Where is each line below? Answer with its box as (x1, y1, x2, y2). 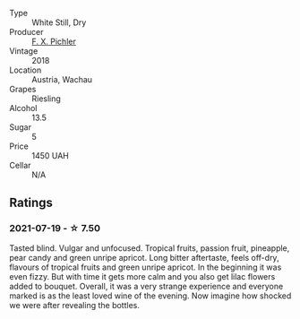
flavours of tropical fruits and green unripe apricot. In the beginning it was (9, 262, 282, 272)
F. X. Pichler (31, 36, 76, 47)
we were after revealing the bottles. (9, 299, 141, 310)
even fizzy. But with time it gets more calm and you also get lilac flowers (9, 271, 276, 281)
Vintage (9, 46, 39, 56)
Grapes (9, 84, 37, 94)
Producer (9, 27, 44, 37)
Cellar (9, 160, 31, 170)
